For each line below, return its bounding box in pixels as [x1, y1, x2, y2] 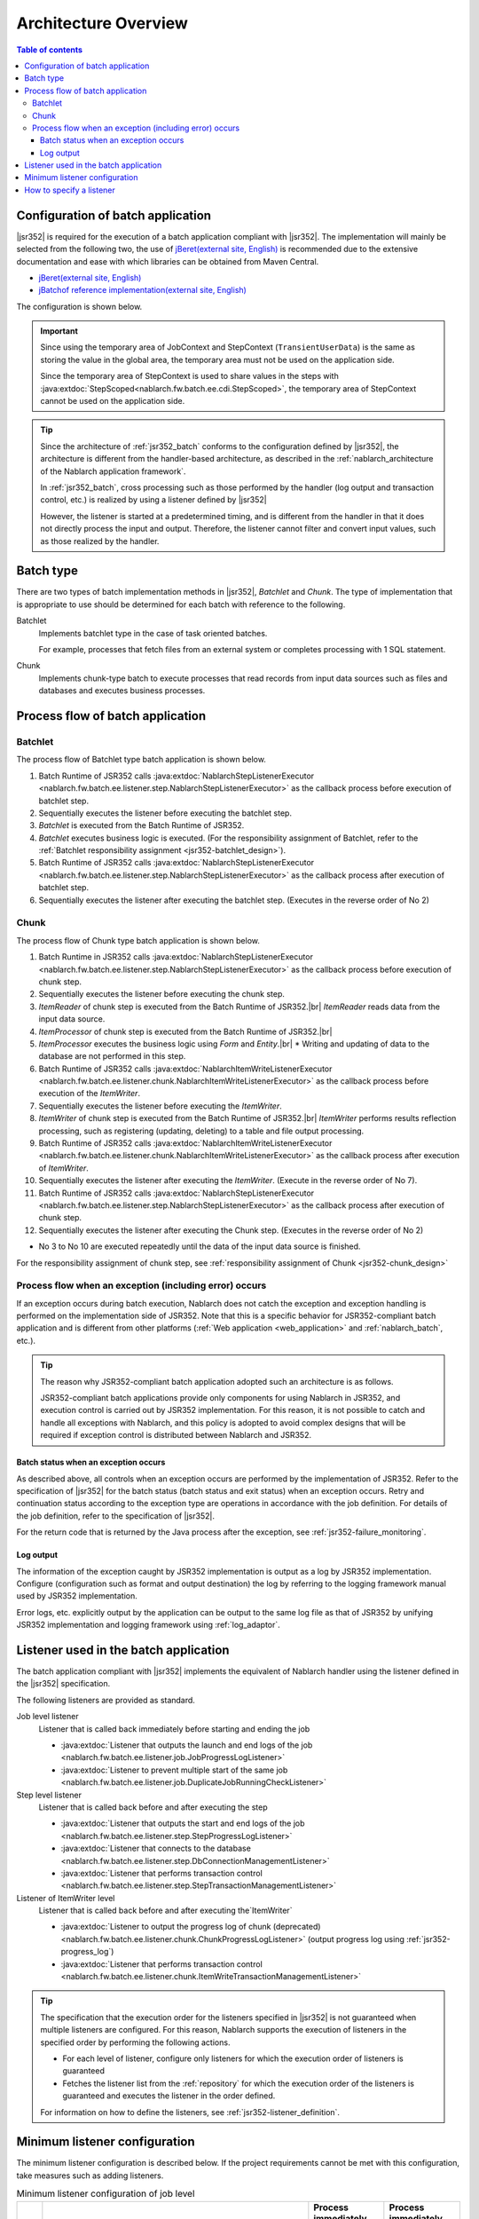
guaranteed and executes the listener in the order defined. [62, 2090, 276, 2101]
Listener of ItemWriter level [16, 1892, 115, 1903]
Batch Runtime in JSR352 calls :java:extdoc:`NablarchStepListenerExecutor [38, 952, 314, 962]
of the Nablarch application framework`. [40, 466, 186, 477]
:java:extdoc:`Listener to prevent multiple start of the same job [60, 1765, 288, 1775]
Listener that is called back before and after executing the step [38, 1802, 268, 1812]
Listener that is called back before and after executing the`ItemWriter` [38, 1905, 293, 1916]
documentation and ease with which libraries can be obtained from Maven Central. [16, 256, 319, 266]
